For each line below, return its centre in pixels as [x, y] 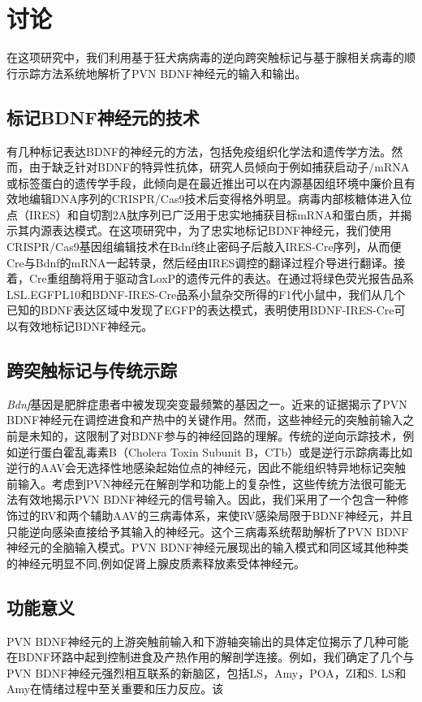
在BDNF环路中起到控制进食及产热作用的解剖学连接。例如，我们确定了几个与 [211, 657]
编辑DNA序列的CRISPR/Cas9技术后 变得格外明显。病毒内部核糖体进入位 [220, 199]
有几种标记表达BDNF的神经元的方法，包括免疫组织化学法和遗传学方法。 [199, 151]
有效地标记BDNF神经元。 [85, 326]
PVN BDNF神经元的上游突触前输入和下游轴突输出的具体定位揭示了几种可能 [208, 641]
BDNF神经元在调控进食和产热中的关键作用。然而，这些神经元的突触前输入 [205, 420]
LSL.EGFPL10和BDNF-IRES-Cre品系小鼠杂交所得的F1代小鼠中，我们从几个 [206, 294]
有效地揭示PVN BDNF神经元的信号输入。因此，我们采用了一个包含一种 [207, 499]
